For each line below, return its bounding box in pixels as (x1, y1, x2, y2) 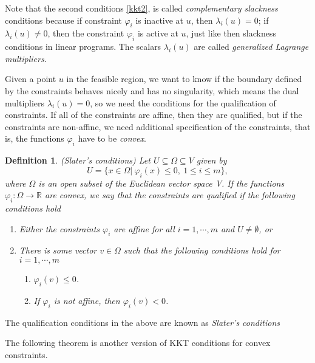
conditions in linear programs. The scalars (5, 40, 161, 53)
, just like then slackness (186, 27, 276, 40)
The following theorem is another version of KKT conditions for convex (5, 336, 271, 349)
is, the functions (5, 132, 64, 145)
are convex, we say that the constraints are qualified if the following (45, 188, 295, 201)
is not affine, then (53, 294, 120, 306)
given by (196, 154, 227, 167)
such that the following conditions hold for (123, 244, 280, 257)
